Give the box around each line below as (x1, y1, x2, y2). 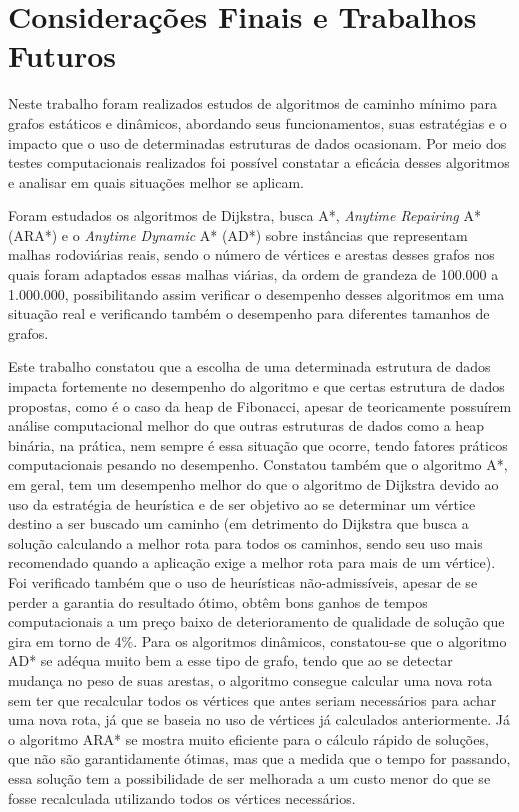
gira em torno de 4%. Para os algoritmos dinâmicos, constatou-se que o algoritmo (8, 630, 507, 651)
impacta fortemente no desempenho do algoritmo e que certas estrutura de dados (8, 376, 505, 397)
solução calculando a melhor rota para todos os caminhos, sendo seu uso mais (8, 532, 483, 553)
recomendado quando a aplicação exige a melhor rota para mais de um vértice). (8, 552, 496, 573)
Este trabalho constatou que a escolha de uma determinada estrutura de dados (8, 356, 491, 377)
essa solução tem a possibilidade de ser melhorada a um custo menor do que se (8, 767, 491, 788)
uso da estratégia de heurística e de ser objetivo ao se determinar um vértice (8, 493, 476, 514)
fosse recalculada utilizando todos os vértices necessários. (8, 787, 356, 808)
